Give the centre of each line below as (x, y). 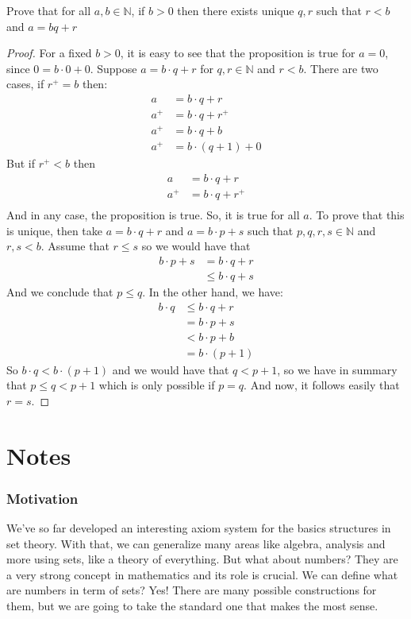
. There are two (341, 68)
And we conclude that (60, 291)
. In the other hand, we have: (213, 291)
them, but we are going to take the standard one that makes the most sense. (192, 605)
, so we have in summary (337, 369)
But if (21, 163)
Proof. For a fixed (49, 53)
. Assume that (75, 246)
